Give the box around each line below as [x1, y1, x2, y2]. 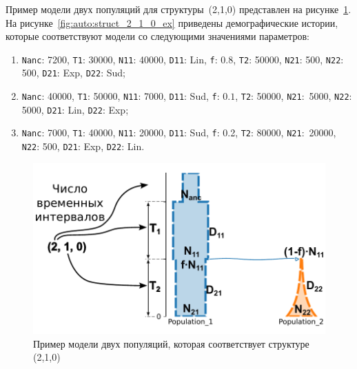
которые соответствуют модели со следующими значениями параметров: [6, 29, 309, 43]
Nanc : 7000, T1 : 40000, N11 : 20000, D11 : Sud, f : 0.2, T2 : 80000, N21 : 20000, [21, 125, 336, 140]
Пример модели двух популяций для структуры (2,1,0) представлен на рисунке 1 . [6, 2, 351, 16]
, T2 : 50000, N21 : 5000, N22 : [235, 89, 352, 103]
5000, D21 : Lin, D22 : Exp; [21, 102, 129, 116]
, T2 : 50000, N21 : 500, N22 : [233, 52, 344, 66]
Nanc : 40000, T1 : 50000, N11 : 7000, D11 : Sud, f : [21, 89, 220, 103]
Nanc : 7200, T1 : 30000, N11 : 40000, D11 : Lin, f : [21, 52, 218, 66]
